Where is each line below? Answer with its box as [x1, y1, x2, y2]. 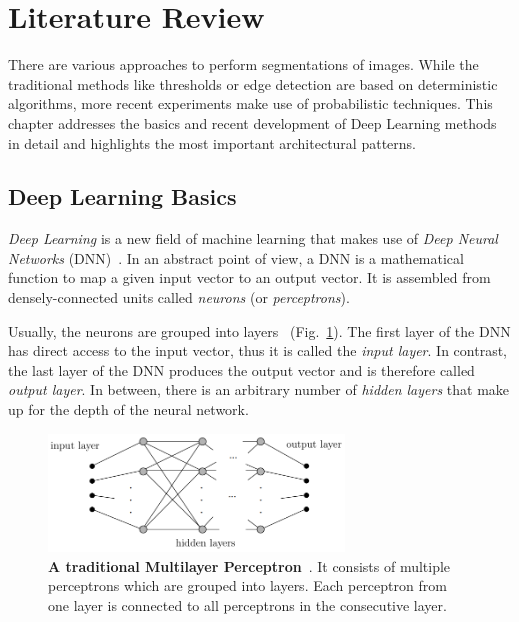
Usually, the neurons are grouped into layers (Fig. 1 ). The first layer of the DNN [8, 320, 511, 341]
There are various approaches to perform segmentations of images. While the [8, 54, 479, 75]
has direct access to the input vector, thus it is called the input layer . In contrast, [8, 340, 507, 361]
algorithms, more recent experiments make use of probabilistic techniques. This [8, 93, 493, 114]
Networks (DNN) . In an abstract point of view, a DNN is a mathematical [8, 247, 464, 268]
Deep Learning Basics [8, 181, 237, 212]
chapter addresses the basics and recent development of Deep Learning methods [8, 112, 497, 133]
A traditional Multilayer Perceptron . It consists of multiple [48, 555, 451, 576]
